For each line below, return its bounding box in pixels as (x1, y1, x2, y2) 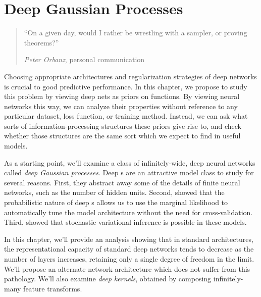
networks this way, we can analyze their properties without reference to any (4, 101, 238, 111)
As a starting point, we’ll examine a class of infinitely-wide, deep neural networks (4, 157, 255, 168)
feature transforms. (23, 283, 82, 293)
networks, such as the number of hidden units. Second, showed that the (4, 187, 225, 197)
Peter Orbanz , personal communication (24, 54, 145, 65)
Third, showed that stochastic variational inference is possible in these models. (4, 217, 247, 227)
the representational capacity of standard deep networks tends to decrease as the (4, 243, 254, 254)
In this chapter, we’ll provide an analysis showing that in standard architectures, (4, 233, 253, 244)
